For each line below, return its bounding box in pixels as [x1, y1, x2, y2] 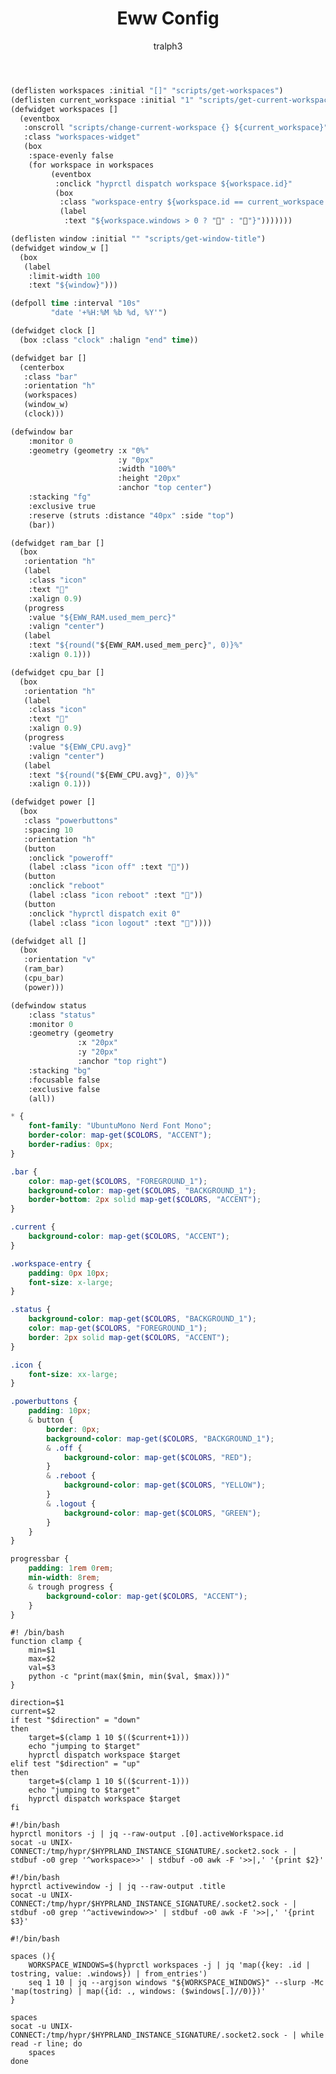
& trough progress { [28, 1582, 114, 1592]
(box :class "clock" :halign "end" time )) [19, 335, 199, 345]
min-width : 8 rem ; [28, 1573, 101, 1583]
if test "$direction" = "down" [10, 1715, 141, 1726]
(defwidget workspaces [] [10, 104, 118, 114]
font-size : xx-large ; [28, 1369, 118, 1379]
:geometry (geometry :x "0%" [28, 445, 150, 456]
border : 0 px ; [46, 1424, 101, 1434]
